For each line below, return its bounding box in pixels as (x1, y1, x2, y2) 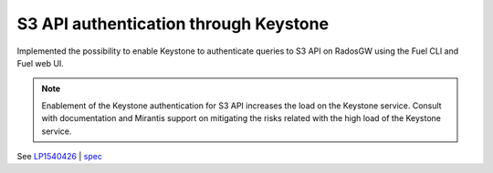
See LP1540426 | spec (16, 150, 102, 161)
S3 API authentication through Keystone (16, 14, 329, 34)
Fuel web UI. (16, 57, 64, 68)
